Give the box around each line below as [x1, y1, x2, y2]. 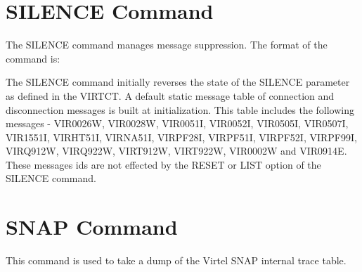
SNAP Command [6, 212, 178, 241]
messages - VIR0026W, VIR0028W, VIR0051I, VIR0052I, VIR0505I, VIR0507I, [6, 116, 349, 131]
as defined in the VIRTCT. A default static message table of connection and [6, 88, 335, 103]
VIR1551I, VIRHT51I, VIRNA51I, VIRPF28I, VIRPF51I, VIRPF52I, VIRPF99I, [6, 129, 357, 144]
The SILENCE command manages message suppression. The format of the [6, 37, 328, 52]
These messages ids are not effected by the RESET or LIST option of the [6, 157, 321, 171]
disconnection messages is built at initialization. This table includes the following [6, 102, 354, 117]
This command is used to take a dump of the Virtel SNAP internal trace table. [6, 253, 347, 268]
